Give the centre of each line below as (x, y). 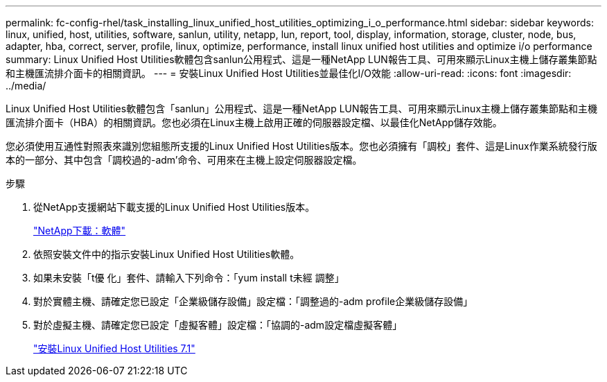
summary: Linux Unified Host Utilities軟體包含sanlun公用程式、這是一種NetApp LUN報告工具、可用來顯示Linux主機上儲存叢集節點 (301, 59)
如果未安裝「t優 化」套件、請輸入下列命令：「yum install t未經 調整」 (189, 278)
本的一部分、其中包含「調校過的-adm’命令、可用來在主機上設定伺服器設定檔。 (184, 160)
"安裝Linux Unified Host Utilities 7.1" (114, 348)
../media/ (26, 86)
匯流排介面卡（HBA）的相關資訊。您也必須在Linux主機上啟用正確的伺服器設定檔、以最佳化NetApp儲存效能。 (254, 122)
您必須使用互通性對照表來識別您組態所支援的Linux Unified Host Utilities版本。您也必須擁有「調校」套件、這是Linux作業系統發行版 (301, 146)
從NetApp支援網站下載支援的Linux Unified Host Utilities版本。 (174, 207)
